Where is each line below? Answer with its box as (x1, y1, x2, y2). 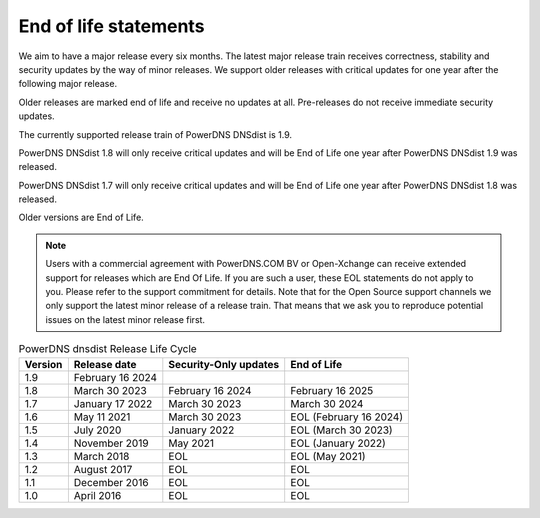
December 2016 (73, 475, 149, 489)
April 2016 (73, 488, 122, 502)
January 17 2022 (73, 396, 153, 410)
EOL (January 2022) (290, 436, 387, 450)
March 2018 (73, 449, 130, 463)
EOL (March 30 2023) (290, 423, 394, 437)
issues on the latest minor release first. (45, 313, 205, 325)
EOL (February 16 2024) (290, 410, 404, 424)
